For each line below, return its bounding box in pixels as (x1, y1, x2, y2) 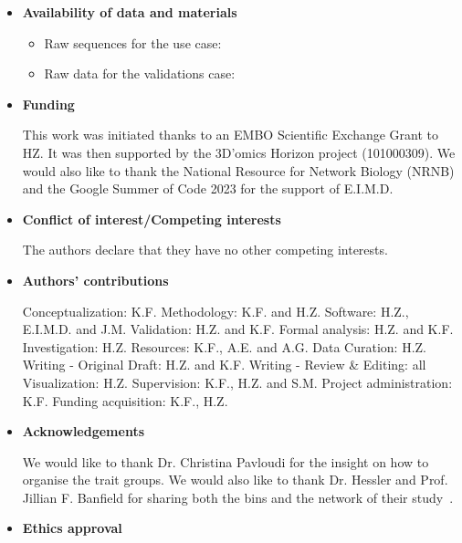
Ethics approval (22, 518, 122, 538)
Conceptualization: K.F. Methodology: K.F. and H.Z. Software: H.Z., (22, 301, 409, 320)
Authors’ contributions (22, 270, 169, 289)
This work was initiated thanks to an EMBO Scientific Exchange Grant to (22, 125, 439, 144)
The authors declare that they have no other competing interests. (22, 240, 388, 259)
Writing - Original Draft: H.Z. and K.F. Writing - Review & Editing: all (22, 355, 426, 374)
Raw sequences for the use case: (44, 33, 222, 52)
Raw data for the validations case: (44, 64, 236, 83)
